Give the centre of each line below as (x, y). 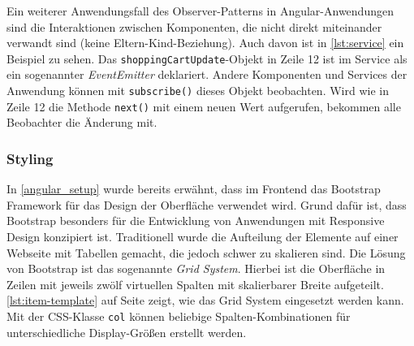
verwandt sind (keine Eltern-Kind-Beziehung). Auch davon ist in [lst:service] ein (205, 43)
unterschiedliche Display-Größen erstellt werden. (127, 332)
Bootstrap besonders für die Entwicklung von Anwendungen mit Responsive (196, 221)
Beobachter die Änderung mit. (82, 122)
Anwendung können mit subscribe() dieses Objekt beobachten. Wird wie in (198, 91)
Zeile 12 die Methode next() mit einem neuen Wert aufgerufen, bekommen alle (204, 106)
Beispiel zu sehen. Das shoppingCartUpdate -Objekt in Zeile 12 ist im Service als (207, 58)
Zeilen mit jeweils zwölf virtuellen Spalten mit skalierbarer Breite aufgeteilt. (195, 284)
